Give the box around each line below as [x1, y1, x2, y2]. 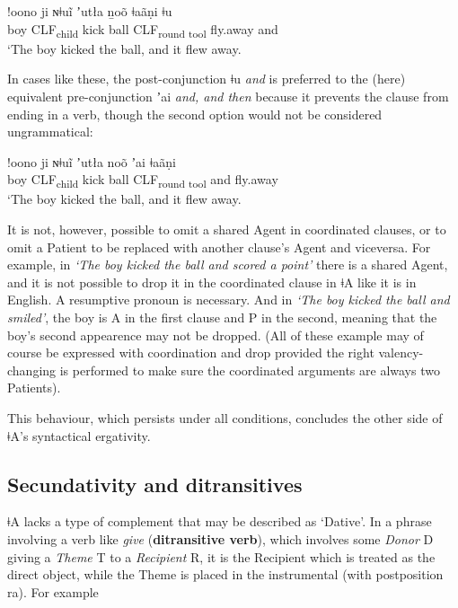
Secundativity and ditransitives [7, 470, 303, 498]
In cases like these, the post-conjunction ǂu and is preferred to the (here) [7, 69, 406, 88]
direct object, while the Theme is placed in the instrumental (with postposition [7, 565, 444, 584]
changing [7, 360, 57, 379]
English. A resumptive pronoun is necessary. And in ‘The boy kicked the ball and [7, 290, 450, 309]
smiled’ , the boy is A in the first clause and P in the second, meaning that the [7, 307, 437, 326]
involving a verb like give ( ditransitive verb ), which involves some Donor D [7, 529, 434, 548]
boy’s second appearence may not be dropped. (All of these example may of [7, 325, 424, 344]
